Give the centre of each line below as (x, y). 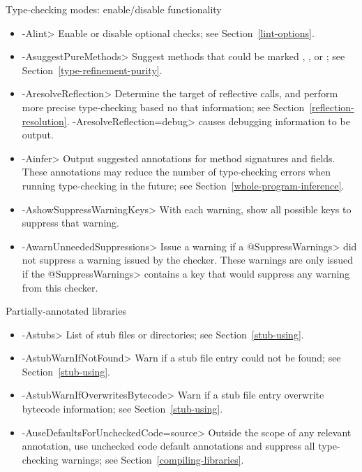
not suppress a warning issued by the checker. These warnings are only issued (187, 260)
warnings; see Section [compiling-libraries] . (153, 459)
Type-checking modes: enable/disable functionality (114, 9)
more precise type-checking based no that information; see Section (163, 107)
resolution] (44, 121)
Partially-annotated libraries (66, 311)
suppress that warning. (70, 223)
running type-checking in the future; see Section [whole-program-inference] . (183, 185)
